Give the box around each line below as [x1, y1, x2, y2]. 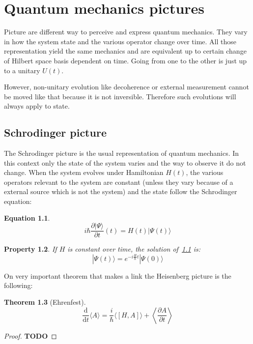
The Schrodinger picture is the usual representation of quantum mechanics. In [4, 148, 239, 158]
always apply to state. [4, 101, 70, 111]
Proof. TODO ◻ [4, 330, 57, 341]
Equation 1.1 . [4, 212, 50, 223]
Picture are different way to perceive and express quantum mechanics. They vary [4, 27, 248, 37]
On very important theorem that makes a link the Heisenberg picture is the [4, 270, 231, 281]
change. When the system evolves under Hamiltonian [4, 167, 164, 177]
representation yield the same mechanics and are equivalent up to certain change [4, 46, 247, 56]
